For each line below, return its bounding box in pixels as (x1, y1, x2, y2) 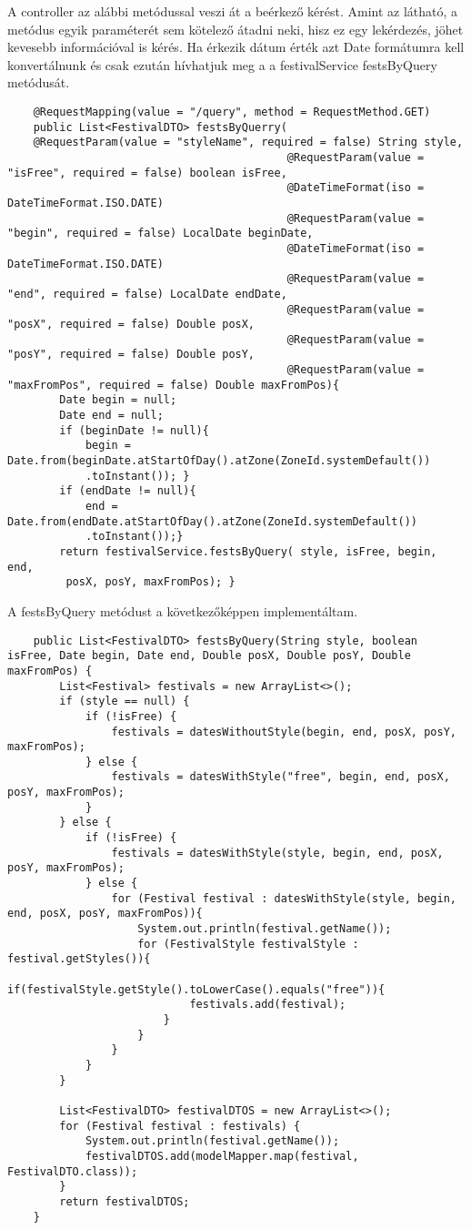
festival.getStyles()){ (7, 952, 151, 966)
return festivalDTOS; (59, 1194, 190, 1208)
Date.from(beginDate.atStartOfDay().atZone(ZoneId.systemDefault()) (7, 454, 431, 468)
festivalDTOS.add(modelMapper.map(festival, (85, 1149, 359, 1163)
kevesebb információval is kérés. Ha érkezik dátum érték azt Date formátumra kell (7, 37, 465, 56)
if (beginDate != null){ (59, 423, 209, 437)
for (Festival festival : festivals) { (59, 1119, 301, 1133)
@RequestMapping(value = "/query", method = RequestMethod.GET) (33, 105, 431, 118)
